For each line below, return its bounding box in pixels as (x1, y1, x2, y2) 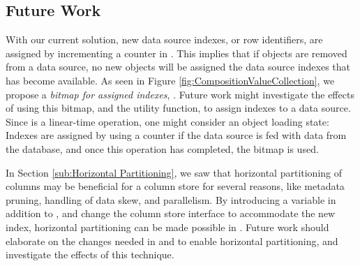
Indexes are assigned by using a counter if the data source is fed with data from (6, 128, 347, 142)
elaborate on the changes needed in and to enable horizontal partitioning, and (6, 233, 338, 248)
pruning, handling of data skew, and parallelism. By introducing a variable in (6, 192, 336, 207)
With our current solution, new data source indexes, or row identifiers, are (6, 32, 323, 47)
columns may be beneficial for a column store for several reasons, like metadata (6, 179, 345, 193)
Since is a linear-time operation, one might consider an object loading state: (6, 114, 329, 128)
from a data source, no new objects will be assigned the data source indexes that (6, 59, 351, 74)
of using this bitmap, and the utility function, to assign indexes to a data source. (6, 101, 351, 115)
